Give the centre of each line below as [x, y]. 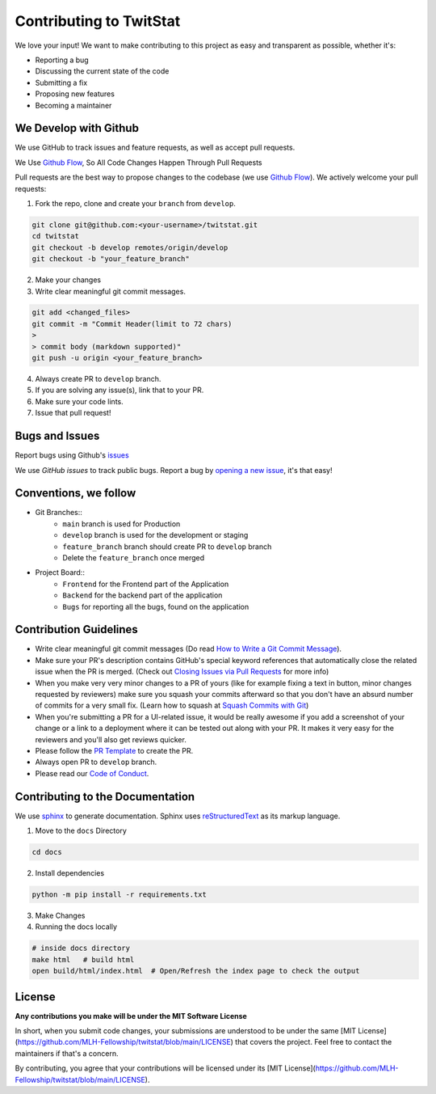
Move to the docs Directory [81, 831]
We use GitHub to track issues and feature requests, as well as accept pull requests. [155, 148]
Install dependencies [70, 873]
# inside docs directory [81, 948]
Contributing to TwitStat [98, 21]
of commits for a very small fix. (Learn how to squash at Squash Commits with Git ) [172, 705]
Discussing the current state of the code [102, 71]
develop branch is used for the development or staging [155, 535]
